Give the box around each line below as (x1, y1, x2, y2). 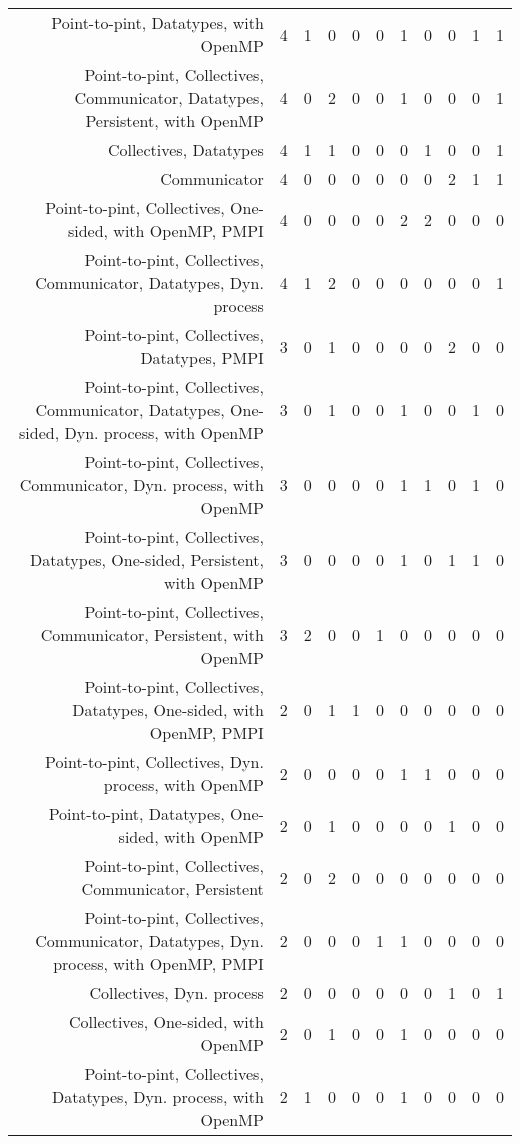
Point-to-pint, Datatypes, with (51, 11, 264, 34)
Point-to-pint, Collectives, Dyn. (45, 750, 264, 773)
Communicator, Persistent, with (40, 623, 264, 646)
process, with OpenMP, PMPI (53, 952, 264, 975)
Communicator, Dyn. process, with (19, 473, 264, 496)
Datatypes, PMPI (140, 346, 264, 369)
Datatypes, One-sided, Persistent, (30, 548, 264, 571)
